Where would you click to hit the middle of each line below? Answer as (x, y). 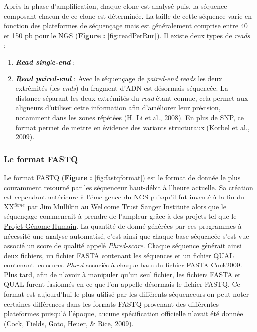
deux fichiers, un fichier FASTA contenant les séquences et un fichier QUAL (119, 255)
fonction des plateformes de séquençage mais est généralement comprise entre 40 (126, 26)
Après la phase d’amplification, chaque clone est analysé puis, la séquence (116, 6)
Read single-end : (45, 61)
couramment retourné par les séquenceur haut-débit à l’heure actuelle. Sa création (128, 187)
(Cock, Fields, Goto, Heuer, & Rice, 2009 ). (69, 323)
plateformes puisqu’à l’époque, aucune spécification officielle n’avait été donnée (124, 313)
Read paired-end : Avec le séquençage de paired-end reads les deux (119, 78)
